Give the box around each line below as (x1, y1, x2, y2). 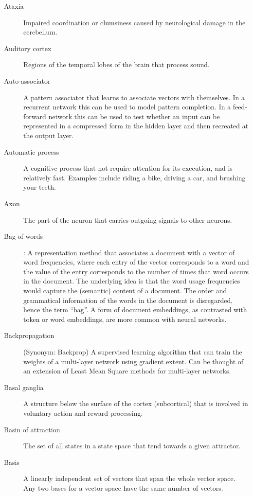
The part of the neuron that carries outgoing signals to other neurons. (23, 214, 232, 225)
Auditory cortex (4, 43, 52, 53)
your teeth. (23, 182, 56, 192)
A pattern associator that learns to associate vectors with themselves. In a (23, 92, 245, 102)
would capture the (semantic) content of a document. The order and (23, 285, 227, 296)
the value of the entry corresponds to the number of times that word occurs (23, 266, 249, 276)
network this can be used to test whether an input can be (48, 111, 220, 121)
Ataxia (4, 1, 24, 11)
